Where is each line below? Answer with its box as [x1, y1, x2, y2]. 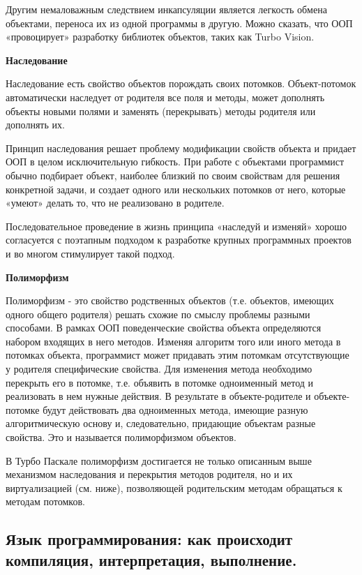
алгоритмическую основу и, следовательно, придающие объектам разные [6, 416, 316, 431]
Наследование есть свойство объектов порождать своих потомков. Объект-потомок [6, 76, 356, 91]
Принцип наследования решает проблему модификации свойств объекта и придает [6, 140, 356, 155]
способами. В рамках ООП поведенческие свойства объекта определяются [6, 320, 322, 335]
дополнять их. [6, 117, 65, 132]
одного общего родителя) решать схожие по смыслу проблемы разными [6, 306, 310, 321]
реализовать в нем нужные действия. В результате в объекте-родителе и [6, 389, 311, 403]
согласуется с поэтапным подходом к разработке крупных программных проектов [6, 232, 352, 247]
